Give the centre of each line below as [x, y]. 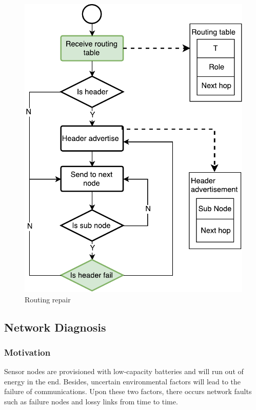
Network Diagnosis [55, 327]
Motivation [27, 352]
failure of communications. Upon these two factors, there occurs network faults [128, 391]
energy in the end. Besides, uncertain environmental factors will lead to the [123, 381]
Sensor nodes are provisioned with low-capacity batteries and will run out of [124, 371]
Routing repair [48, 299]
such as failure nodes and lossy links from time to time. [91, 401]
